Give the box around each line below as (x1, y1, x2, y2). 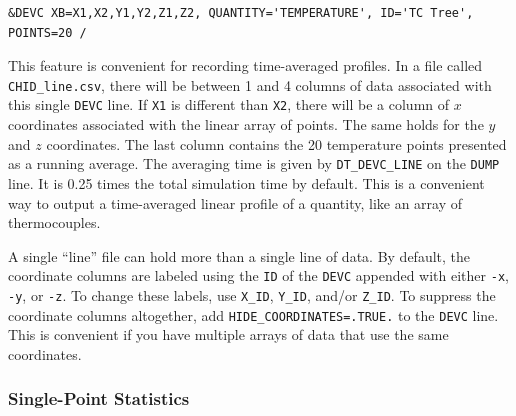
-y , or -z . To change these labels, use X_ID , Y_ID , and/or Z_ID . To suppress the (8, 284, 496, 305)
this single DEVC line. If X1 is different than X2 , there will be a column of (8, 94, 450, 115)
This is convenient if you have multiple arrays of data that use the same (8, 324, 449, 345)
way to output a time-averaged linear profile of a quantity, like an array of (8, 192, 463, 213)
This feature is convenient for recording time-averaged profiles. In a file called (8, 55, 483, 76)
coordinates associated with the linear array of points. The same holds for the (8, 114, 484, 135)
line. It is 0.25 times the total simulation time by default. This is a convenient (8, 172, 485, 193)
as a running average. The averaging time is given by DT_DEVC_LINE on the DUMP (8, 153, 500, 174)
